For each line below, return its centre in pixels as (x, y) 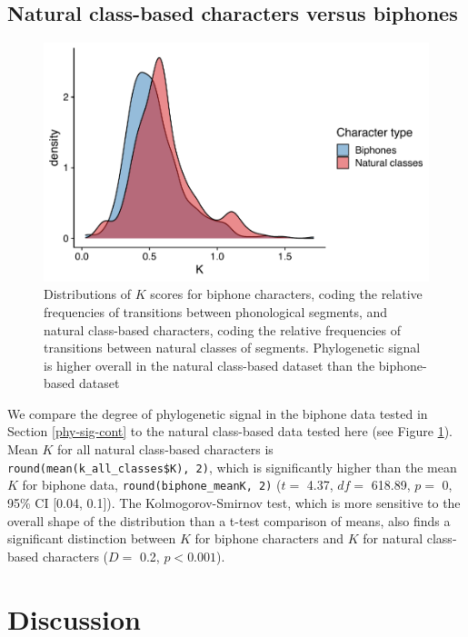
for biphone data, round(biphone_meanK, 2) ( (152, 485)
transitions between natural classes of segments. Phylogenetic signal (232, 348)
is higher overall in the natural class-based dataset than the (209, 365)
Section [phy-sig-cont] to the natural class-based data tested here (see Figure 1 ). (230, 431)
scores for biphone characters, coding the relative (286, 294)
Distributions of (88, 294)
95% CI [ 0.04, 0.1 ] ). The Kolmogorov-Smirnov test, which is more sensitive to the (234, 502)
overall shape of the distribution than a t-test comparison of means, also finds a (229, 520)
